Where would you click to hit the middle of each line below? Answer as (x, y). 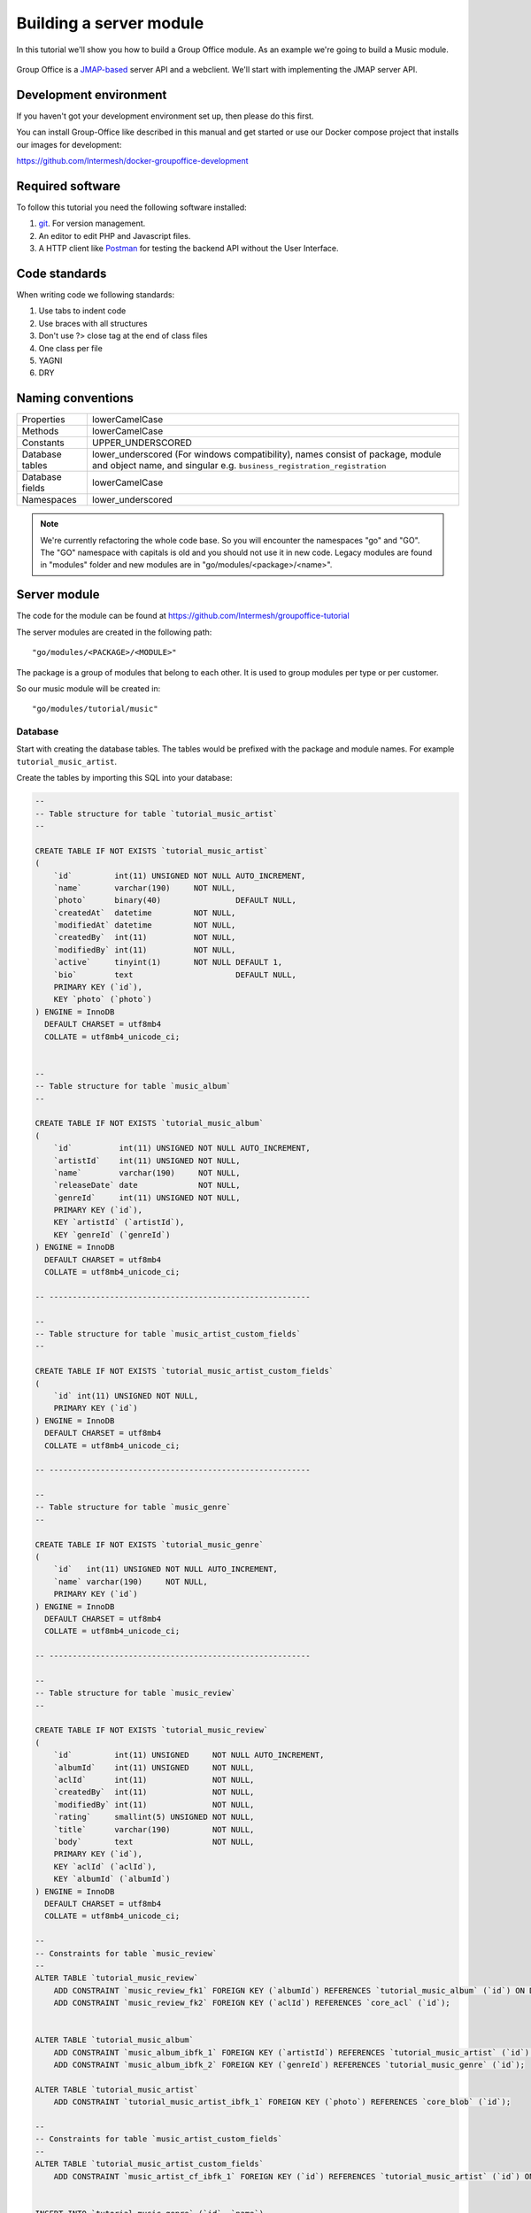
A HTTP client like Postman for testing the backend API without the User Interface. (189, 249)
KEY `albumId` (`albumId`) (112, 1879)
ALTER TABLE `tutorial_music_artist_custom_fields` (150, 2164)
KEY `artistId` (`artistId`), (119, 1222)
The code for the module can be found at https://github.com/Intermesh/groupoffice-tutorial (183, 616)
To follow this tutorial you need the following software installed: (131, 207)
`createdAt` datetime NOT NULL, (145, 913)
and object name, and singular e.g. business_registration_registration (239, 466)
